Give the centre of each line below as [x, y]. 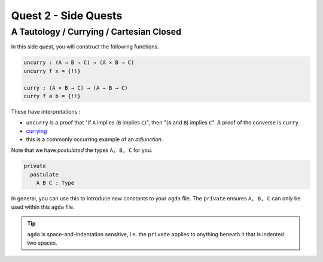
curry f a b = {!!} [52, 96]
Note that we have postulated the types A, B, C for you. [82, 150]
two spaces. [42, 243]
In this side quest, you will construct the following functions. [85, 47]
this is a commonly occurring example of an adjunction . [95, 139]
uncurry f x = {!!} [52, 71]
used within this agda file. [43, 207]
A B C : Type [55, 183]
